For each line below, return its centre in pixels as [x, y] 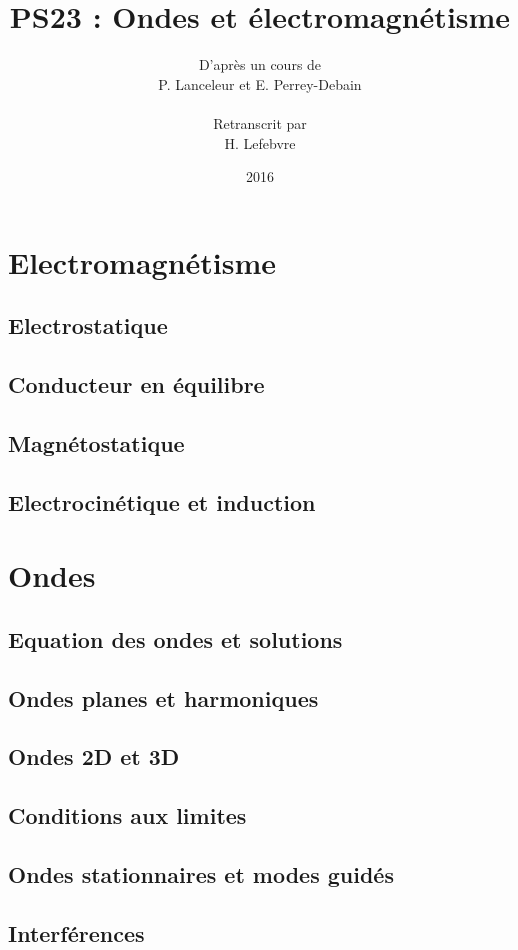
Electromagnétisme [142, 261]
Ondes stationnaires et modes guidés [201, 873]
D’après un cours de [260, 64]
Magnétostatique [96, 442]
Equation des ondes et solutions [175, 638]
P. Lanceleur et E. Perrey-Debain [260, 83]
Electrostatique [88, 325]
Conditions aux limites [127, 815]
